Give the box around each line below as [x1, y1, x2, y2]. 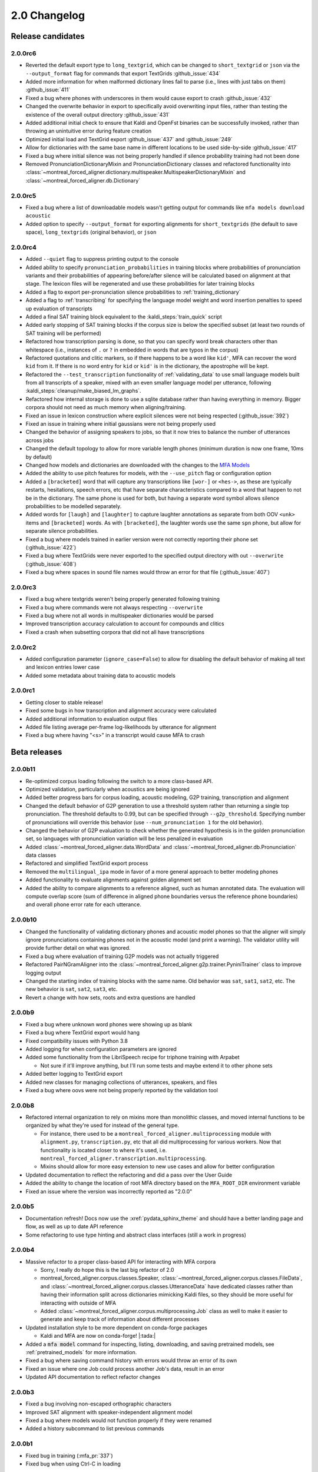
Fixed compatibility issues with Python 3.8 [25, 1037, 128, 1045]
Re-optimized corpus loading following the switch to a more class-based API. [25, 777, 213, 784]
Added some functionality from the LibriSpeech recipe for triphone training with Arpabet [25, 1054, 240, 1061]
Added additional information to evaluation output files [25, 715, 158, 722]
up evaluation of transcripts [25, 305, 92, 312]
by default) [25, 453, 52, 460]
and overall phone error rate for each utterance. [25, 901, 141, 908]
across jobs [25, 436, 54, 444]
